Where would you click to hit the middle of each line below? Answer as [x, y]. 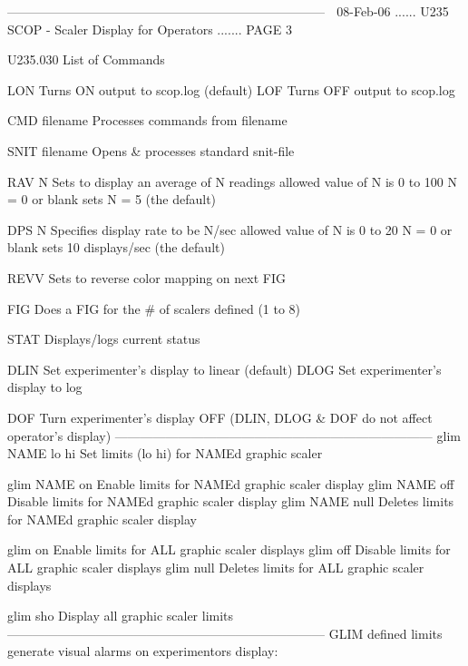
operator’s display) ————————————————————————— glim [234, 435]
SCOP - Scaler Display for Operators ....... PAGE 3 [150, 29]
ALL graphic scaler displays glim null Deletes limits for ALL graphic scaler [216, 568]
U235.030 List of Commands [86, 59]
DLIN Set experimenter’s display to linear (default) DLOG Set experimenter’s [224, 369]
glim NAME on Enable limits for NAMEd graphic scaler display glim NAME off [231, 483]
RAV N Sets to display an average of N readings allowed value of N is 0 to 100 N [232, 181]
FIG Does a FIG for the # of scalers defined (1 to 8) [154, 308]
